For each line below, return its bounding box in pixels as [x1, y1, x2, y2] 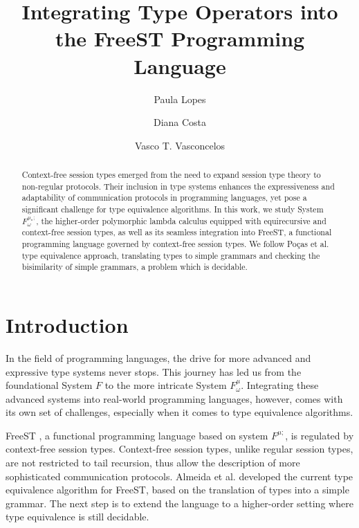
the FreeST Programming [55, 24, 305, 53]
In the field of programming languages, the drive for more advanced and [6, 350, 311, 365]
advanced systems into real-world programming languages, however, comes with [6, 391, 343, 406]
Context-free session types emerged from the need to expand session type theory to [21, 169, 321, 181]
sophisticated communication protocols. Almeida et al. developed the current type [6, 468, 353, 483]
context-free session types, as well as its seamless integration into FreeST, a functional [21, 226, 332, 238]
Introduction [6, 310, 129, 338]
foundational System [6, 378, 93, 392]
